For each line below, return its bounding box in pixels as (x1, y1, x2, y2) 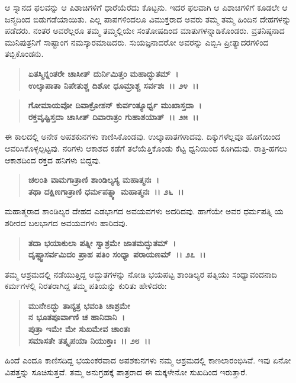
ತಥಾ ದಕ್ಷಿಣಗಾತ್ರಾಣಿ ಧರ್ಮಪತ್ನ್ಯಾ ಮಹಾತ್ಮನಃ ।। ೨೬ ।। (28, 185, 184, 197)
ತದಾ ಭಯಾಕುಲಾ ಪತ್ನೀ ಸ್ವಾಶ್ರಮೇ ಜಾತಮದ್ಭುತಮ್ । (28, 236, 176, 249)
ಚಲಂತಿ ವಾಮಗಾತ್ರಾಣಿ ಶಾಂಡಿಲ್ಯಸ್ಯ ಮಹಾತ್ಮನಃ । (28, 173, 159, 186)
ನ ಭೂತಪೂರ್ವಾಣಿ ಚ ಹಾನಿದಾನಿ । (28, 311, 125, 323)
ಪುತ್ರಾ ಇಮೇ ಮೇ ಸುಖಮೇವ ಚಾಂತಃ (28, 323, 130, 335)
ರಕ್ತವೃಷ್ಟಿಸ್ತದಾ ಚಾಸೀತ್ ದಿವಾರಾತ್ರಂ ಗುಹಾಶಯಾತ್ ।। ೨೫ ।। (28, 110, 199, 123)
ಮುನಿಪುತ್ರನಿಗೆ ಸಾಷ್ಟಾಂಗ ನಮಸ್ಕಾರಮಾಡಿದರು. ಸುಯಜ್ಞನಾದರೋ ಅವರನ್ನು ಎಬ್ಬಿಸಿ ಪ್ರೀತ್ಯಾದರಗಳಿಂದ (5, 36, 269, 48)
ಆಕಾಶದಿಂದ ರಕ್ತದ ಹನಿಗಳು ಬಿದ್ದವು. (5, 153, 101, 166)
